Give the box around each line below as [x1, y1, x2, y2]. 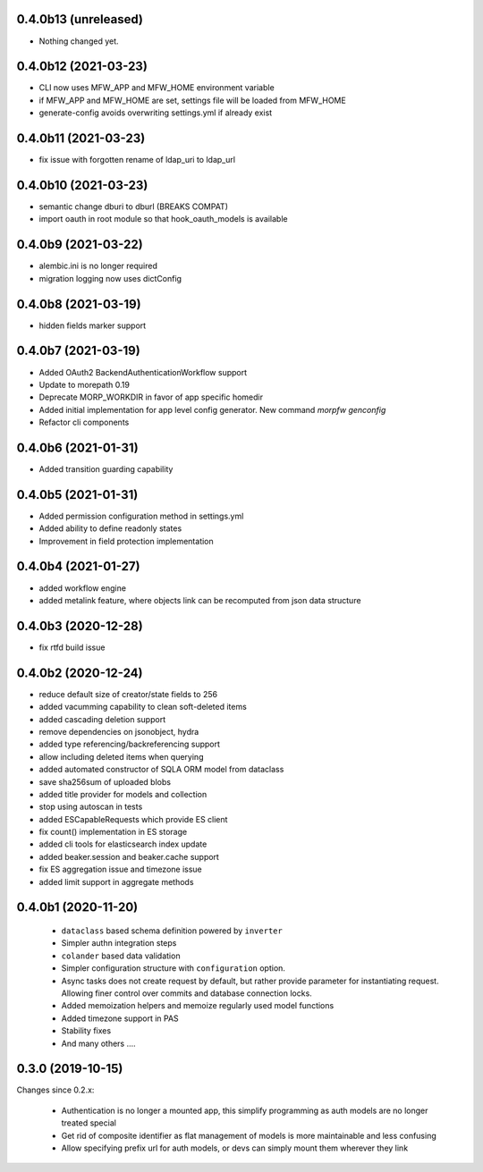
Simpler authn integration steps [61, 938, 177, 949]
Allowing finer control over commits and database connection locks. [61, 988, 312, 999]
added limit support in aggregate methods [38, 876, 194, 887]
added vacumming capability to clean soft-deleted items [38, 702, 248, 712]
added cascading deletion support [38, 713, 165, 724]
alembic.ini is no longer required [38, 260, 158, 272]
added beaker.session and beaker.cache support [38, 851, 219, 862]
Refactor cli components [38, 417, 130, 428]
